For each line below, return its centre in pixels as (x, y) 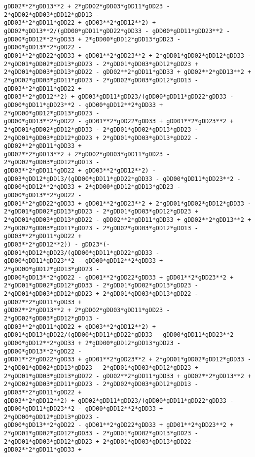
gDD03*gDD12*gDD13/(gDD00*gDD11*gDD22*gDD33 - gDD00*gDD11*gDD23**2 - (122, 179)
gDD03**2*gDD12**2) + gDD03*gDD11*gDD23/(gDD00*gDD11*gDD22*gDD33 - (119, 97)
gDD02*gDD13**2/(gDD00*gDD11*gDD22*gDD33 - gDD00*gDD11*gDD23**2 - (117, 31)
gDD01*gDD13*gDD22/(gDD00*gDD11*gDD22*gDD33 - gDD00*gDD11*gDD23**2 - (122, 335)
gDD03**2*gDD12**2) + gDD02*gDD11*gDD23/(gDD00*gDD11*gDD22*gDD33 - (119, 401)
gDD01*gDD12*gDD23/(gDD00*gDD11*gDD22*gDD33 (78, 253)
